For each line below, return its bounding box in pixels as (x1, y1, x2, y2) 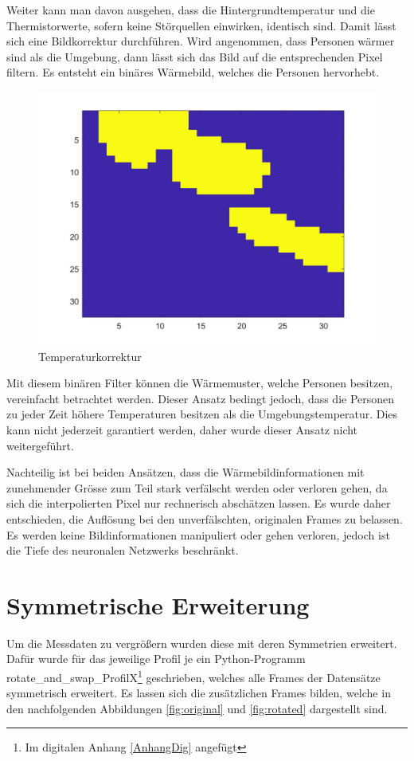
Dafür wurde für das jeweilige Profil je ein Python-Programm (6, 650, 306, 667)
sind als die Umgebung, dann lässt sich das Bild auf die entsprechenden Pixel (6, 48, 383, 65)
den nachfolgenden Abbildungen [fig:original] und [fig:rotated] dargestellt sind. (6, 700, 388, 716)
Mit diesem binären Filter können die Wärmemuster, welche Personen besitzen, (6, 375, 393, 391)
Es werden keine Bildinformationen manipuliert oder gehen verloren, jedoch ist (6, 526, 390, 543)
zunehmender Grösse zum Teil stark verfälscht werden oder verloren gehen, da (6, 479, 388, 496)
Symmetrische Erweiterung (6, 588, 310, 621)
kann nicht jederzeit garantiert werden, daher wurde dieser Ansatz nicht (6, 421, 358, 437)
